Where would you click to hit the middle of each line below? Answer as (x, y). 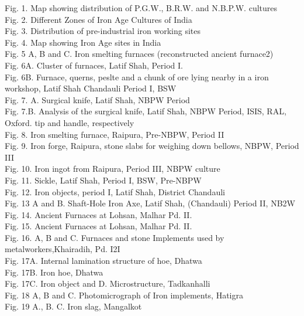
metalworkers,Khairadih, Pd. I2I (63, 249)
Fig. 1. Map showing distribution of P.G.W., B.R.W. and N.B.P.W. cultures (141, 8)
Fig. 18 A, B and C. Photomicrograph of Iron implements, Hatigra (124, 295)
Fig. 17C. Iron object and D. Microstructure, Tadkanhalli (108, 283)
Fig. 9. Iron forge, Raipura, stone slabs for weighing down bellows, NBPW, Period (152, 146)
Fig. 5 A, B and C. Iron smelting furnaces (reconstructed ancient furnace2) (139, 54)
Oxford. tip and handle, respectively (70, 122)
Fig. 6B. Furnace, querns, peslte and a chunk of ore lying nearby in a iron (137, 77)
